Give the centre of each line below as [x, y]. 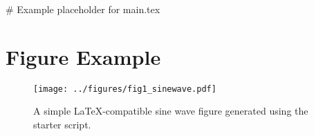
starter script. [62, 124]
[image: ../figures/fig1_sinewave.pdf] [125, 89]
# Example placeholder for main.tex [83, 9]
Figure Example [83, 56]
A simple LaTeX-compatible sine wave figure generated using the [171, 111]
